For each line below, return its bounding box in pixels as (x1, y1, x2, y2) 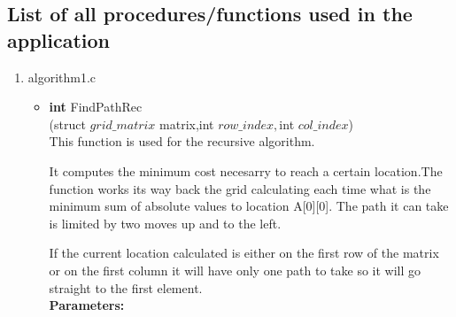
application (7, 26, 111, 53)
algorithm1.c (27, 67, 97, 86)
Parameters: (49, 296, 125, 314)
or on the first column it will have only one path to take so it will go (49, 260, 421, 279)
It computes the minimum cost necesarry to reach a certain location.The (49, 161, 443, 180)
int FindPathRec (49, 97, 143, 116)
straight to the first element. (49, 278, 203, 297)
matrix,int (159, 114, 214, 133)
